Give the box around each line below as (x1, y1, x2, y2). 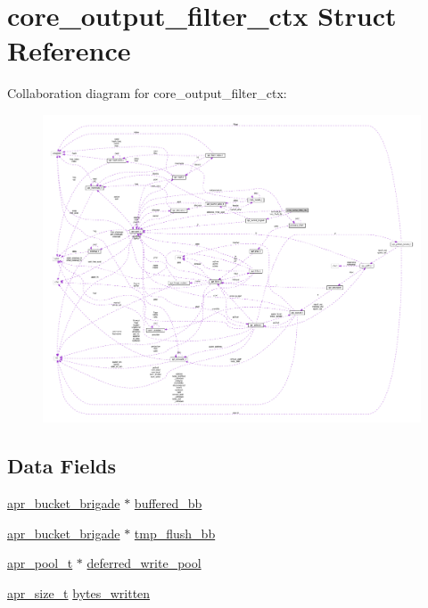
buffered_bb (134, 493, 202, 512)
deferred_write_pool (86, 554, 202, 572)
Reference (7, 32, 131, 69)
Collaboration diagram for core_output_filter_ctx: (7, 84, 287, 103)
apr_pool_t (7, 554, 73, 572)
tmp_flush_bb (134, 523, 216, 542)
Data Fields (7, 452, 117, 480)
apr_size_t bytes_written (7, 583, 151, 602)
